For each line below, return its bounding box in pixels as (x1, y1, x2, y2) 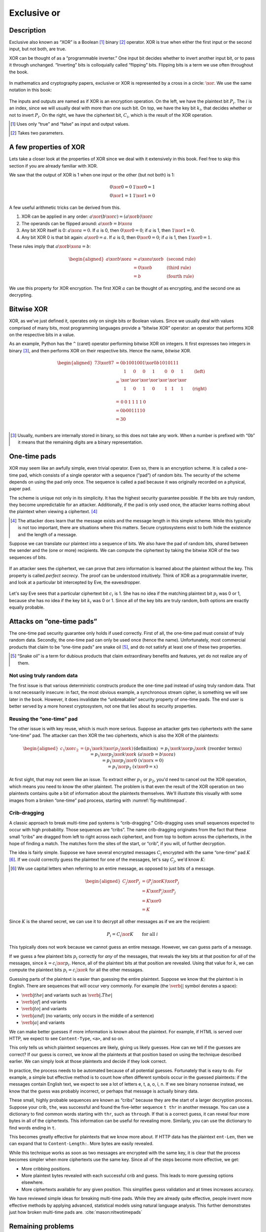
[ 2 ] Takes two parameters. (10, 130, 64, 136)
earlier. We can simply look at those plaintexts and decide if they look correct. (9, 1059, 167, 1064)
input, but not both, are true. (9, 46, 66, 52)
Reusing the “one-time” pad (9, 715, 78, 722)
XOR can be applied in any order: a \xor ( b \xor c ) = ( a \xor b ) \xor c (21, 213, 153, 219)
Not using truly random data (9, 672, 78, 679)
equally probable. (9, 604, 45, 611)
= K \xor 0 (141, 898, 162, 904)
